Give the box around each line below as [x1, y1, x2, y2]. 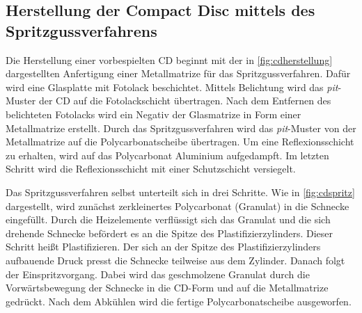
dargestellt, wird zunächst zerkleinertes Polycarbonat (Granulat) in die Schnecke [6, 198, 349, 213]
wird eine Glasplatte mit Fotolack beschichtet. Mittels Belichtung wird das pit [6, 79, 338, 94]
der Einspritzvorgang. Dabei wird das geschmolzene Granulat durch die [6, 266, 310, 281]
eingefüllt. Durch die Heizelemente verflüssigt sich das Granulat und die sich [6, 212, 331, 227]
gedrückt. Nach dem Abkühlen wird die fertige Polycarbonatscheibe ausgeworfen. [6, 294, 352, 308]
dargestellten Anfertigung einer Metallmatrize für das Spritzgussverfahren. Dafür [6, 66, 351, 81]
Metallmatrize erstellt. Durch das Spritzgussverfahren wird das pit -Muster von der [6, 120, 356, 135]
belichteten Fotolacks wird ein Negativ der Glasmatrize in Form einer [6, 106, 301, 121]
